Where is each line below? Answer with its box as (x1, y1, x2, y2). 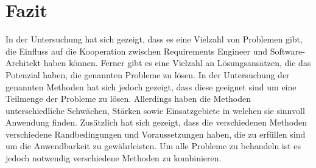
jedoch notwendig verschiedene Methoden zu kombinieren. (5, 152, 222, 164)
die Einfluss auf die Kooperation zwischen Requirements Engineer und (5, 44, 267, 57)
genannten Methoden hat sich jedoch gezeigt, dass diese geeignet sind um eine (5, 80, 297, 93)
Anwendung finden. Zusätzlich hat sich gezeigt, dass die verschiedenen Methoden (5, 116, 307, 129)
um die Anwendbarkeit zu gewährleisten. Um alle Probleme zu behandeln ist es (5, 139, 301, 152)
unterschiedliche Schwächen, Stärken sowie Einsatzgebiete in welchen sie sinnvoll (5, 104, 305, 116)
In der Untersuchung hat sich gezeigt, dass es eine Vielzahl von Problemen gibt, (5, 33, 303, 45)
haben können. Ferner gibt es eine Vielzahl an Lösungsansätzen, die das (43, 56, 311, 69)
